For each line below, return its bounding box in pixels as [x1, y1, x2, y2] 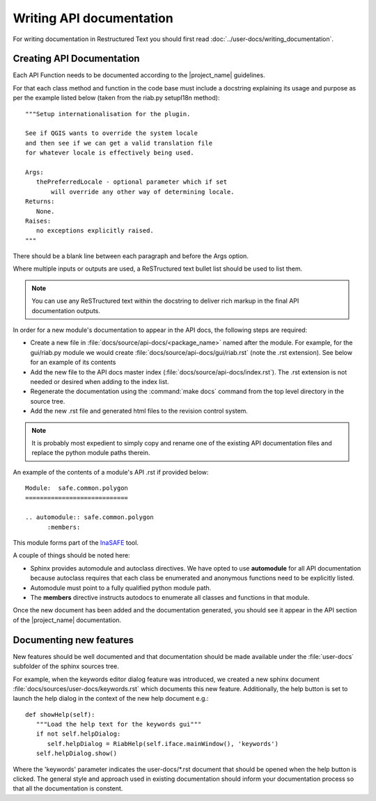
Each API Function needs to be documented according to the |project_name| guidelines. [13, 71, 265, 79]
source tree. [30, 397, 65, 405]
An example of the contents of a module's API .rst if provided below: [13, 468, 209, 476]
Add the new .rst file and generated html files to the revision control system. [30, 407, 249, 415]
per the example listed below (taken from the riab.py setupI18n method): [13, 94, 220, 102]
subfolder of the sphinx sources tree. [13, 662, 120, 671]
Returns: [25, 198, 55, 205]
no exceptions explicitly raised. [36, 227, 155, 235]
